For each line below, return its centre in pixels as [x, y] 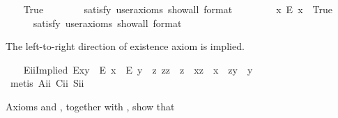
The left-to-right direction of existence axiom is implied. [125, 46]
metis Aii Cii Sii [47, 83]
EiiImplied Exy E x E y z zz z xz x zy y [138, 69]
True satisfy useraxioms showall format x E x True [178, 9]
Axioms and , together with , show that [90, 106]
